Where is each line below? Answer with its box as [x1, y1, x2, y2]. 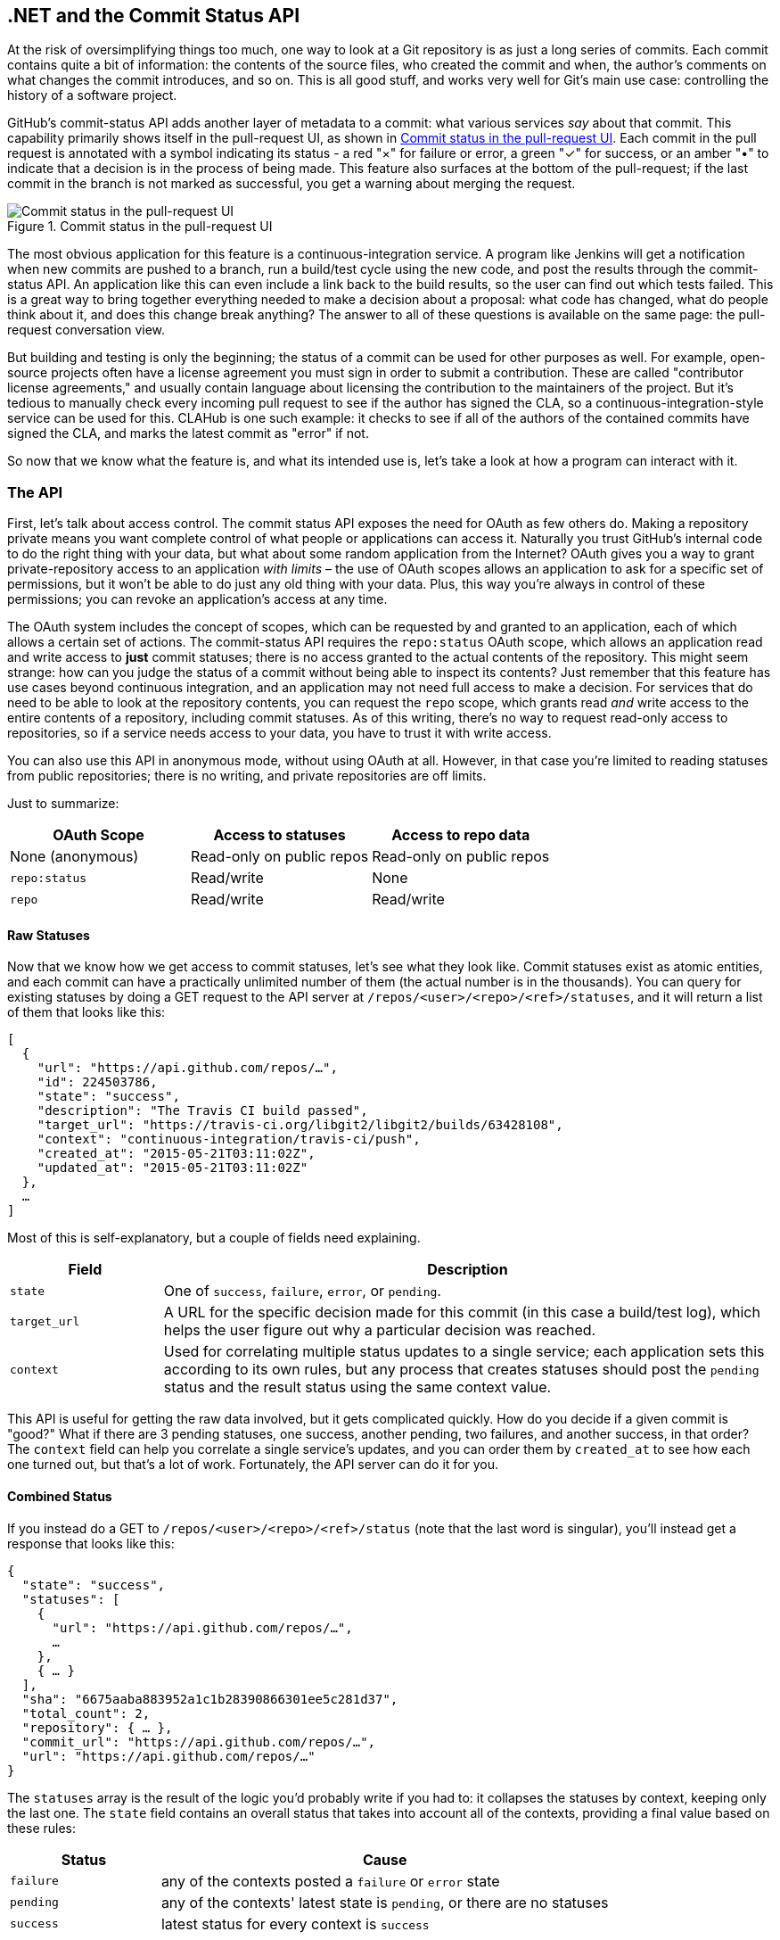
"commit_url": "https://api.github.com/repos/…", [21, 1734, 376, 1749]
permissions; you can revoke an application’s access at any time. [7, 591, 388, 607]
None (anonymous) [10, 847, 139, 866]
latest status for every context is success [160, 1914, 430, 1933]
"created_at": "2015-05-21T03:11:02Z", [37, 1146, 316, 1161]
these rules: [7, 1820, 77, 1836]
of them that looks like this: [7, 1004, 166, 1020]
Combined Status [7, 1489, 112, 1504]
